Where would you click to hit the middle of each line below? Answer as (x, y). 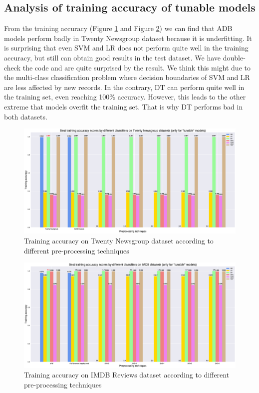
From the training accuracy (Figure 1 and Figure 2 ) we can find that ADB (118, 28)
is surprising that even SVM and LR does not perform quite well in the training (126, 48)
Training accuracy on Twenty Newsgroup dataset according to (119, 241)
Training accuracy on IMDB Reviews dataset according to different (127, 375)
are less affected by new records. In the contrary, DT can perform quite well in (124, 87)
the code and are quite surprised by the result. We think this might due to (136, 67)
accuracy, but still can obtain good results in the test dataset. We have (113, 57)
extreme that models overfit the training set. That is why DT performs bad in (124, 106)
